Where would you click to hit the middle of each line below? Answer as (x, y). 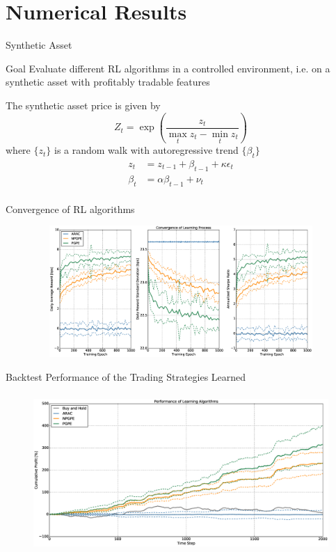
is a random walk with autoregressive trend (146, 150)
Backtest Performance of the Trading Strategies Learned (126, 376)
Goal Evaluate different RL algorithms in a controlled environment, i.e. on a (168, 68)
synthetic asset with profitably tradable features (108, 82)
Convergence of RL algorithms (70, 208)
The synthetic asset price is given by (83, 105)
